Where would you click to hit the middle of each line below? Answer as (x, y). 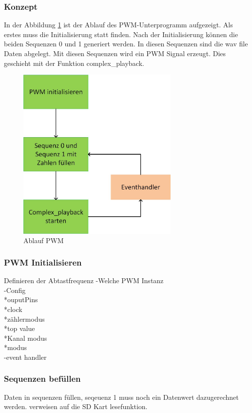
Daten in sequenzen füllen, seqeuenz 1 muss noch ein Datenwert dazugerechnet (121, 397)
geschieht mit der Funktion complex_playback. (74, 63)
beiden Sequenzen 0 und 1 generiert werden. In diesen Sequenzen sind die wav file (126, 44)
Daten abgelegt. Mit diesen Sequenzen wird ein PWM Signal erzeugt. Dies (115, 53)
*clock (13, 309)
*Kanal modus (26, 338)
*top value (19, 328)
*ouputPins (21, 299)
